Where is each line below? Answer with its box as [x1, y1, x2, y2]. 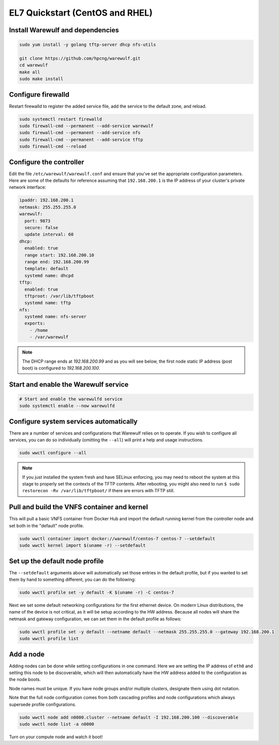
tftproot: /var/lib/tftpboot [24, 293, 95, 299]
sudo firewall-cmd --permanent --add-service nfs [19, 130, 141, 135]
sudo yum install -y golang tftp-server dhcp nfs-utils [19, 42, 156, 47]
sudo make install [19, 76, 64, 82]
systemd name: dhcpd [24, 273, 74, 278]
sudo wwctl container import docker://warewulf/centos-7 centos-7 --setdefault [19, 536, 215, 541]
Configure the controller [9, 158, 85, 166]
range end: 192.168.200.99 [24, 259, 89, 264]
